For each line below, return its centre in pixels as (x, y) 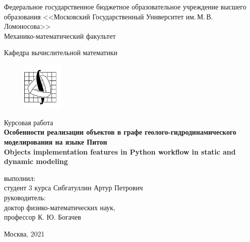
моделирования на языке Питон (56, 142)
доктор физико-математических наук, (60, 207)
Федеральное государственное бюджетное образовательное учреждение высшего (125, 6)
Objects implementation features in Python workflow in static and (120, 151)
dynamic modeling (36, 161)
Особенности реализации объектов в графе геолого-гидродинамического (120, 132)
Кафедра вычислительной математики (61, 52)
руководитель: (25, 197)
